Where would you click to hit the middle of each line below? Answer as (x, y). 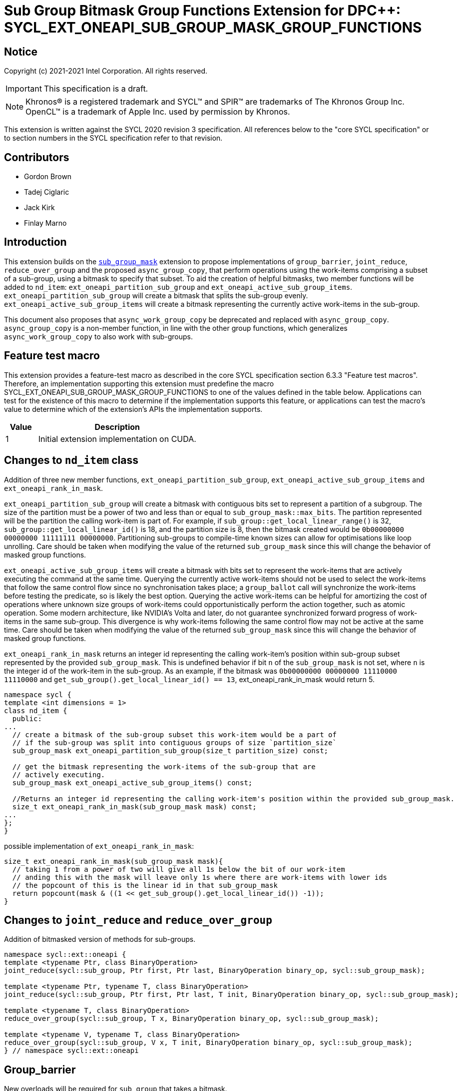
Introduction (35, 242)
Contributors (37, 157)
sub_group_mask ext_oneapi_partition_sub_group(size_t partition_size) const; (170, 750)
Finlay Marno (45, 223)
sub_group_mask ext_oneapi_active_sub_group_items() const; (132, 782)
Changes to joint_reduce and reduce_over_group (138, 920)
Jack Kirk (39, 208)
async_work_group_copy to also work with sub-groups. (99, 336)
